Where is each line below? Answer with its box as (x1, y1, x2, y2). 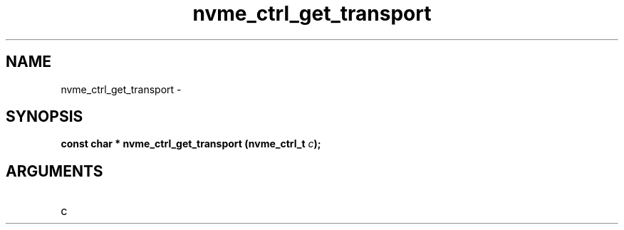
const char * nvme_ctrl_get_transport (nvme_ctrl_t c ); (61, 137, 321, 150)
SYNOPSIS (6, 108, 83, 126)
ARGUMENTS (6, 162, 103, 180)
